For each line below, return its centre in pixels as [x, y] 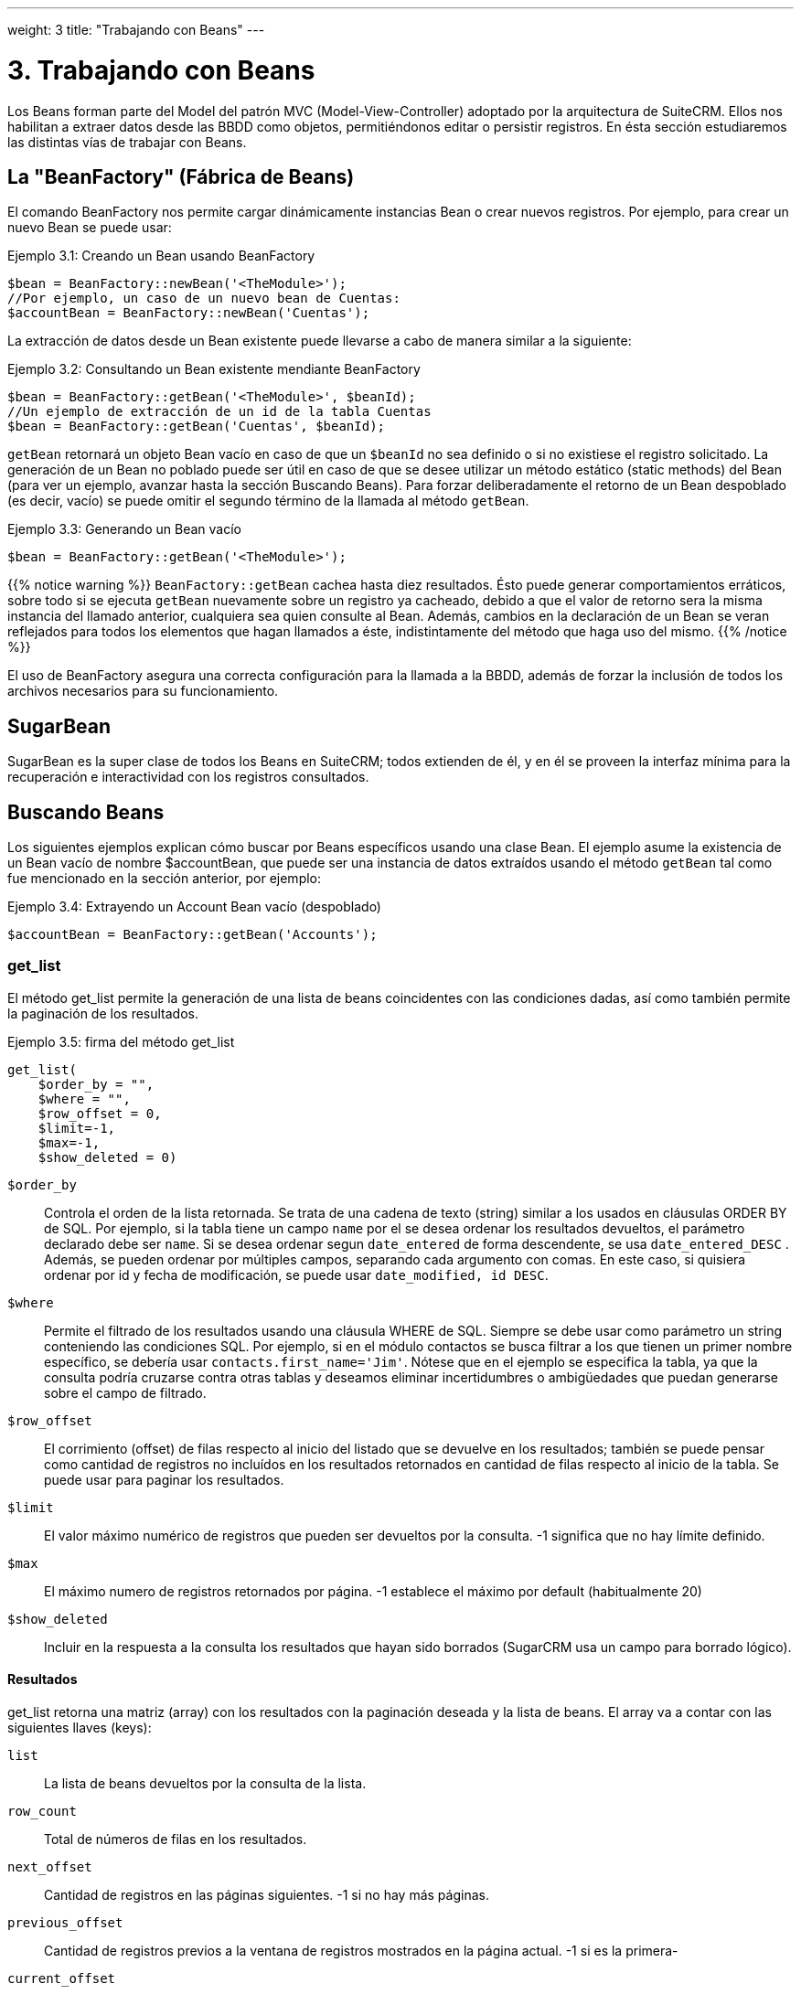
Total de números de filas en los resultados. [176, 1839]
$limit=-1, [77, 1128]
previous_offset [65, 1923]
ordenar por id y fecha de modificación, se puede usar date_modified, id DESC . [296, 1274]
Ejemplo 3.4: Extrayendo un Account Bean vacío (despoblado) [194, 907]
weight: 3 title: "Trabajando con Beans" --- [136, 30]
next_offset [50, 1867]
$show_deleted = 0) [107, 1157]
